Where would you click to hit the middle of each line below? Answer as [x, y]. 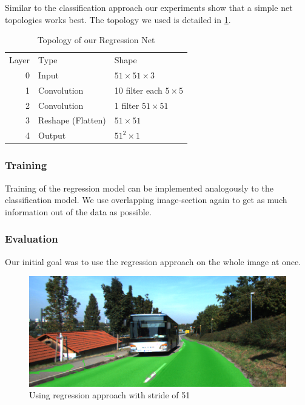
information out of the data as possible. [78, 211]
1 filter [127, 105]
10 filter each [138, 90]
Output [52, 135]
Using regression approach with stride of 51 [110, 395]
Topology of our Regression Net [96, 40]
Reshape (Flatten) [72, 120]
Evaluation [32, 239]
